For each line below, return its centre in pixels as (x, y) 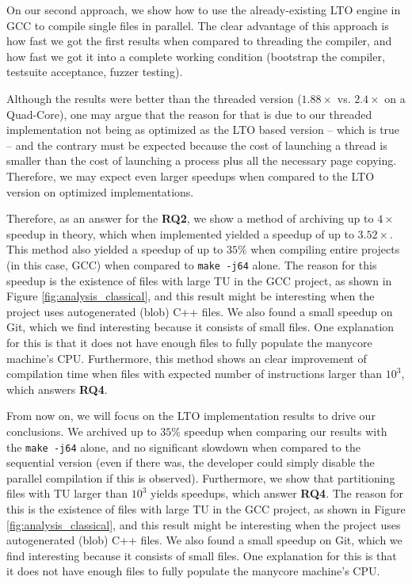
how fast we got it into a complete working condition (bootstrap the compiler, (196, 56)
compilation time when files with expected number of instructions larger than (195, 374)
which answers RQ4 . (57, 389)
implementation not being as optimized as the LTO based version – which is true (203, 130)
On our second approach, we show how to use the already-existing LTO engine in (204, 10)
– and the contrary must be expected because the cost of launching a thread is (197, 145)
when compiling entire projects (325, 249)
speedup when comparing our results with (286, 431)
